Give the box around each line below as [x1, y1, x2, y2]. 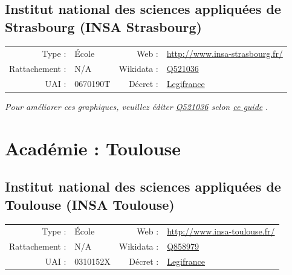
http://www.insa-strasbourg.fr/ [166, 47, 283, 60]
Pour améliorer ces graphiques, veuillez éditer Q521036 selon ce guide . [5, 100, 268, 113]
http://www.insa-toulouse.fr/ [167, 225, 275, 238]
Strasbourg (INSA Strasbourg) [5, 17, 202, 36]
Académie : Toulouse [5, 135, 181, 160]
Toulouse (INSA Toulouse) [5, 195, 175, 213]
